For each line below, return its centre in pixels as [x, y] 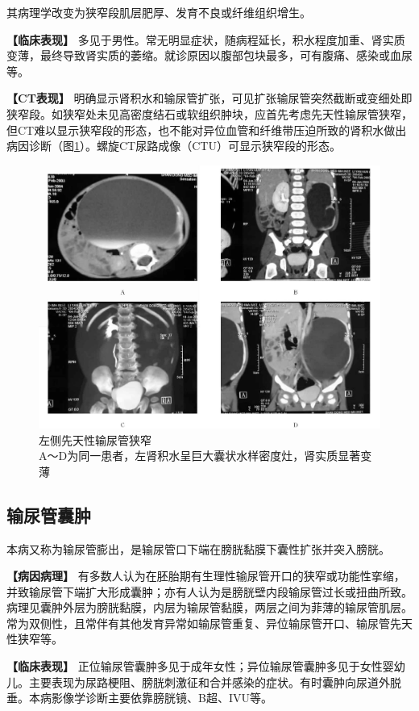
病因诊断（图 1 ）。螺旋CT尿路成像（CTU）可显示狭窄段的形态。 [174, 146]
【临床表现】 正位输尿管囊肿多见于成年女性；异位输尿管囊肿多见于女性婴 [200, 666]
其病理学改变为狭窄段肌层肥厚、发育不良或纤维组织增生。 [159, 12]
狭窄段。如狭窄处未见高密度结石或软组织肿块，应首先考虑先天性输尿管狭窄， [209, 113]
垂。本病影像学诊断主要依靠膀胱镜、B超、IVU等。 [139, 698]
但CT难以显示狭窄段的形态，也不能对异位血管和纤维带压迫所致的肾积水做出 [207, 130]
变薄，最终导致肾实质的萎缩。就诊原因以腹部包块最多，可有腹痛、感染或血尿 [209, 55]
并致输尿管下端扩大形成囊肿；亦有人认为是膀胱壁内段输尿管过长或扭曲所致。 [209, 591]
